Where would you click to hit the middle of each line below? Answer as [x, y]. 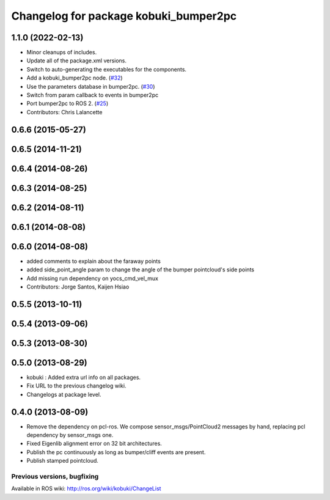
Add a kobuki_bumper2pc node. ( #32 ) [75, 78]
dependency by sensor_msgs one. [70, 435]
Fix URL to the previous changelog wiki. [76, 386]
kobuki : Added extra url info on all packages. [83, 377]
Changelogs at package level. [64, 394]
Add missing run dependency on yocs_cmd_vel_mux [93, 278]
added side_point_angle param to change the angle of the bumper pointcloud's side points [141, 270]
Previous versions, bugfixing [55, 476]
